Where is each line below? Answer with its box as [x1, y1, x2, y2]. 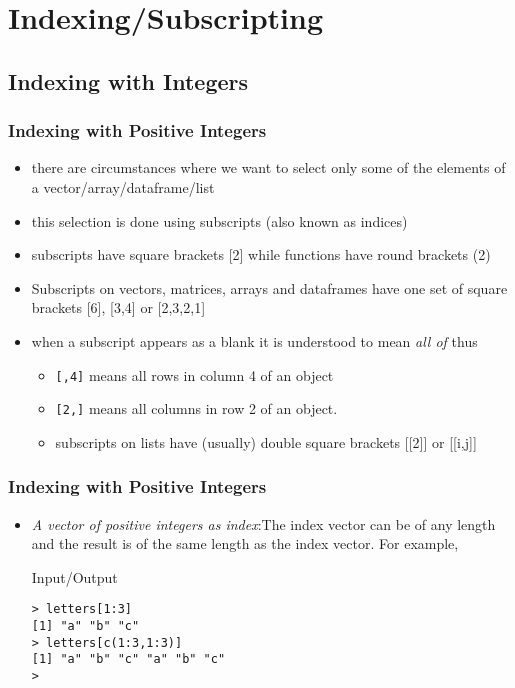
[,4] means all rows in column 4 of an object [55, 364, 334, 385]
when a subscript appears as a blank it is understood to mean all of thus [31, 330, 478, 351]
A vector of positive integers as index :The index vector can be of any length [31, 513, 496, 534]
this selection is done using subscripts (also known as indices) [31, 210, 408, 231]
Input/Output [31, 566, 118, 587]
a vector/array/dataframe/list [31, 176, 215, 197]
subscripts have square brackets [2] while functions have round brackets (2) [31, 244, 491, 265]
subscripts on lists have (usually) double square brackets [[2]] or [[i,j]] [55, 431, 477, 452]
